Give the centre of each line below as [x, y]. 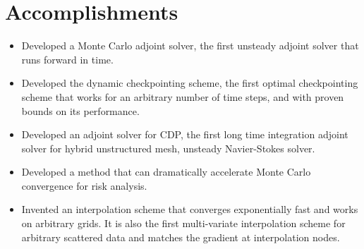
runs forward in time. [67, 59]
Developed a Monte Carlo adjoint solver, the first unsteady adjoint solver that [190, 45]
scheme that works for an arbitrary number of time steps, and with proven [183, 96]
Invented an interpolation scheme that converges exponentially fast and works [190, 209]
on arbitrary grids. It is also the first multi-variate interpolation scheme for [183, 223]
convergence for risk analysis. [84, 185]
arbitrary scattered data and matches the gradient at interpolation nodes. [181, 237]
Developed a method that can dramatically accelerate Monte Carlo [166, 172]
